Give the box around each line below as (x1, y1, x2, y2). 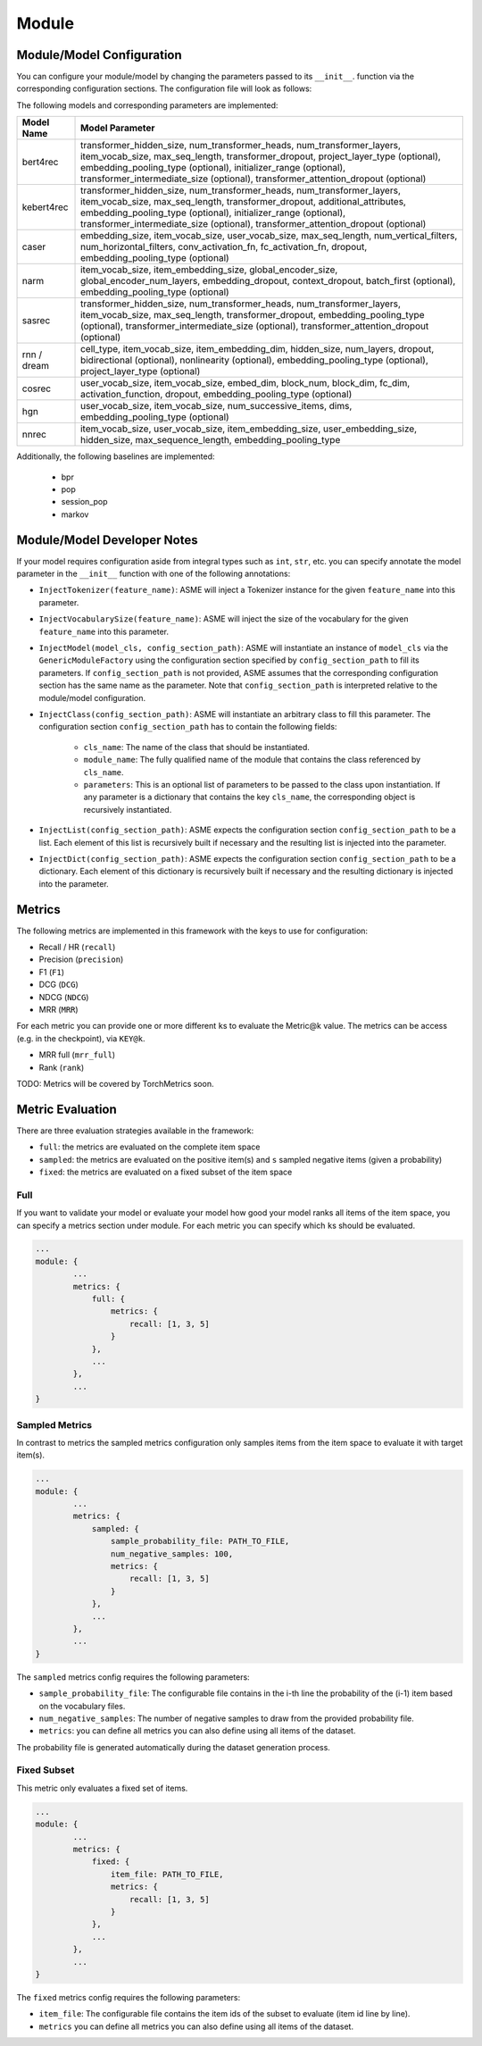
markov (61, 509, 89, 520)
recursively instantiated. (83, 804, 172, 814)
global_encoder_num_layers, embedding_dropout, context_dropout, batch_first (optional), (80, 275, 456, 288)
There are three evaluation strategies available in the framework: (16, 1125, 254, 1136)
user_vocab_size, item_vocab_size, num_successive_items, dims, (80, 400, 353, 413)
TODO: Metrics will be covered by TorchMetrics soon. (16, 1078, 214, 1089)
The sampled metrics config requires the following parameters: (16, 1671, 250, 1683)
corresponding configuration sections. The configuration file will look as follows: (16, 83, 312, 94)
